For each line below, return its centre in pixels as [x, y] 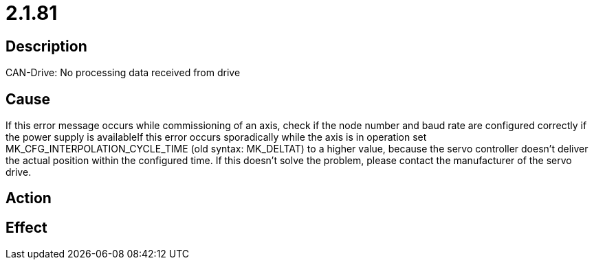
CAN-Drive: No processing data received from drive [123, 73]
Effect [26, 227]
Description [46, 46]
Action [29, 198]
